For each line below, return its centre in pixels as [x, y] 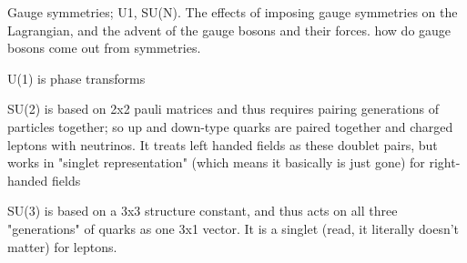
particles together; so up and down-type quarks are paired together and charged [230, 126]
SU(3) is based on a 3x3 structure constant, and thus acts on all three [203, 211]
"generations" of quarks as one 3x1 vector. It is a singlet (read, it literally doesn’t [233, 228]
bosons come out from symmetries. [104, 48]
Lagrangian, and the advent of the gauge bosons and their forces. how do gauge [229, 30]
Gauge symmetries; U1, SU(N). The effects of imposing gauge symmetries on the [233, 12]
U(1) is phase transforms [76, 78]
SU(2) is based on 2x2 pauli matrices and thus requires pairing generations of [223, 109]
